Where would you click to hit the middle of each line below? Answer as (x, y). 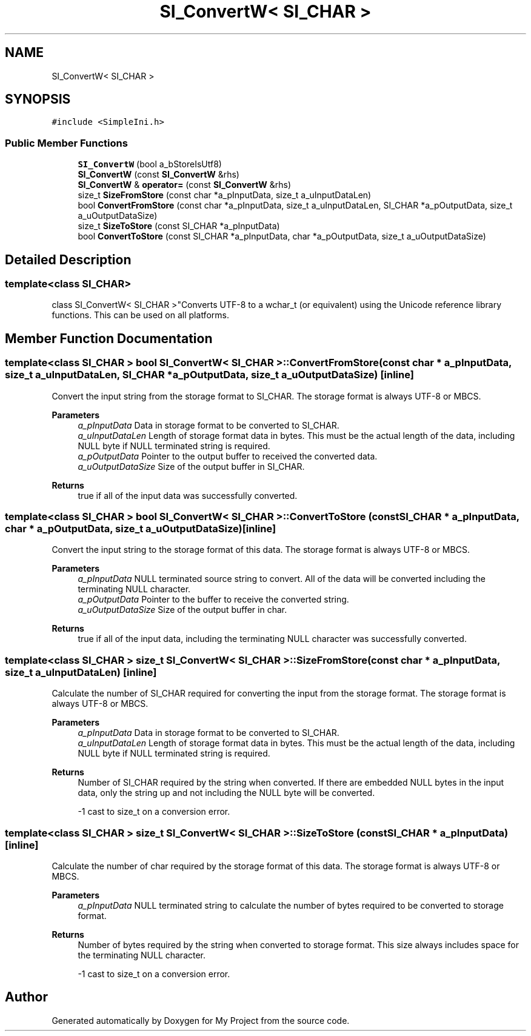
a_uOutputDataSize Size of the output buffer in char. (182, 610)
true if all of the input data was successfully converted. (188, 495)
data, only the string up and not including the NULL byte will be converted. (226, 793)
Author (26, 997)
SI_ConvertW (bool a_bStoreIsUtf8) (150, 164)
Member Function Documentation (109, 338)
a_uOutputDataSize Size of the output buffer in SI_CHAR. (191, 466)
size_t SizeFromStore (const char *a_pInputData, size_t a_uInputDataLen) (225, 195)
